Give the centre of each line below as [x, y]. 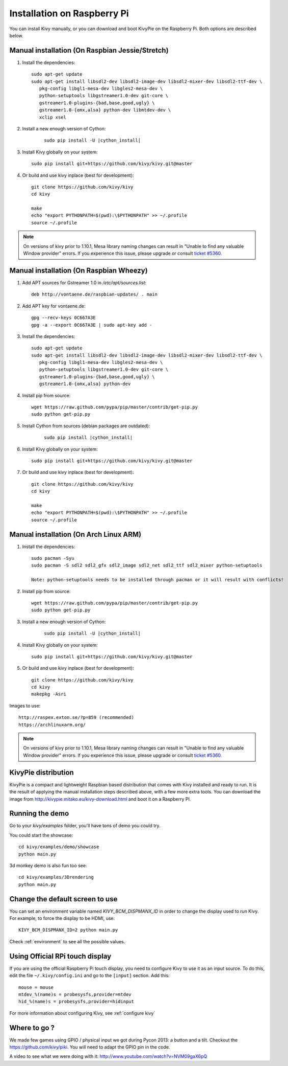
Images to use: [25, 706]
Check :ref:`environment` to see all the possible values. [67, 941]
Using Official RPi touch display [60, 956]
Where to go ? [32, 1028]
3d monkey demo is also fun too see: [48, 865]
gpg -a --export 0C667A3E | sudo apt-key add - [92, 325]
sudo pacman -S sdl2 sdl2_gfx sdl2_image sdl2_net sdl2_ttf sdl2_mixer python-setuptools [147, 565]
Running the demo [39, 814]
